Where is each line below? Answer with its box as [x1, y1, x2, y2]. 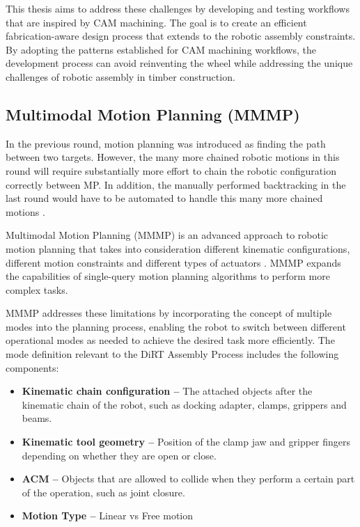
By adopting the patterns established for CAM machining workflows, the [6, 42, 316, 56]
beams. [22, 411, 52, 425]
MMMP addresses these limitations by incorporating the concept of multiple [6, 306, 332, 320]
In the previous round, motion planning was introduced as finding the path [6, 136, 326, 150]
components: [6, 360, 59, 375]
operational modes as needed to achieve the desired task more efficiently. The [6, 333, 335, 347]
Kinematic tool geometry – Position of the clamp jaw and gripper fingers [22, 434, 351, 449]
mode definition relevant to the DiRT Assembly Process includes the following [6, 347, 339, 361]
